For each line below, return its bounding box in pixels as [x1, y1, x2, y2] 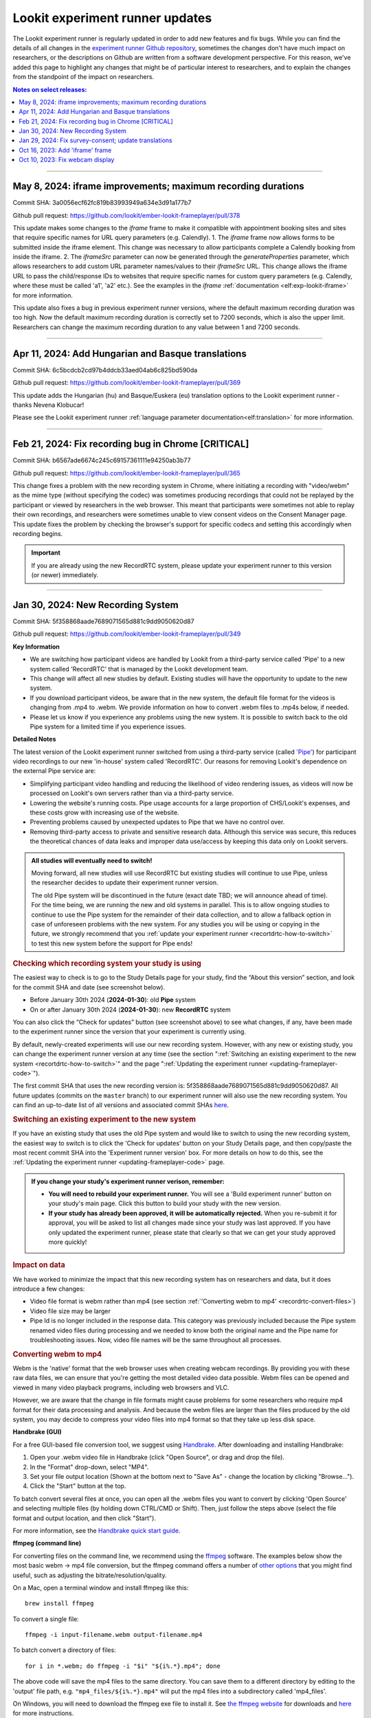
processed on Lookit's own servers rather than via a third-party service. [30, 789, 234, 797]
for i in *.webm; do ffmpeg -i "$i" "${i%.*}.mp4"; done [25, 1662, 221, 1670]
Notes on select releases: [12, 85, 87, 93]
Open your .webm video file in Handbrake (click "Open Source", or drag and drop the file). [30, 1453, 285, 1462]
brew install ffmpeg [25, 1600, 94, 1607]
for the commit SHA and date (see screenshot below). [12, 983, 165, 991]
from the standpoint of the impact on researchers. [12, 73, 155, 81]
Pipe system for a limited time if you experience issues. [30, 722, 186, 730]
